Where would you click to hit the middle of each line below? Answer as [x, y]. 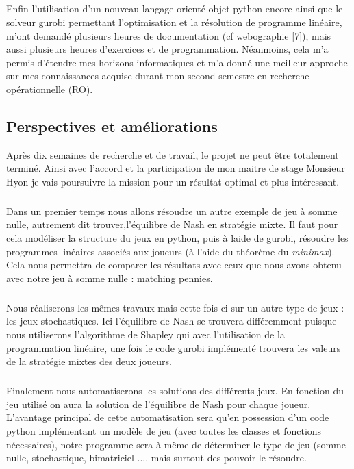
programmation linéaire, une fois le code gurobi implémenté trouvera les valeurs [174, 347]
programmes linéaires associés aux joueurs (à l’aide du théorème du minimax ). [170, 251]
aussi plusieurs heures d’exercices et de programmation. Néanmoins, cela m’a [167, 49]
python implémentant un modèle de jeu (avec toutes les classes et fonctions [164, 430]
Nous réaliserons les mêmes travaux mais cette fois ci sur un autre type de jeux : [175, 307]
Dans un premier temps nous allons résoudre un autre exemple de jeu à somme [172, 211]
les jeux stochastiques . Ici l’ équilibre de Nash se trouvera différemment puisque [172, 321]
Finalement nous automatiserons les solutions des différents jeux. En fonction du [175, 391]
